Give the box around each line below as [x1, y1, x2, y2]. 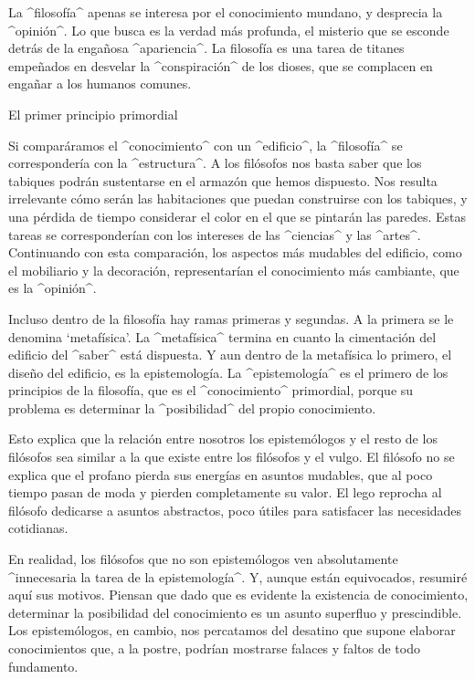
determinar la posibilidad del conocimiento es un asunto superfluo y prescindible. [8, 602, 462, 622]
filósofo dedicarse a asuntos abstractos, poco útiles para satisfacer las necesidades [8, 500, 462, 519]
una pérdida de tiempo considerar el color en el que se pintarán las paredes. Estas [8, 206, 466, 225]
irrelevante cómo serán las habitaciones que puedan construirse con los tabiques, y [8, 189, 468, 208]
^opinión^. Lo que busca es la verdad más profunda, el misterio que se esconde [8, 20, 449, 39]
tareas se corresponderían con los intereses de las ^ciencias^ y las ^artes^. [8, 225, 421, 244]
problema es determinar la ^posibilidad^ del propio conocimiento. [8, 398, 376, 417]
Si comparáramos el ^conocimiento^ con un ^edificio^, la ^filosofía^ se [8, 135, 403, 154]
